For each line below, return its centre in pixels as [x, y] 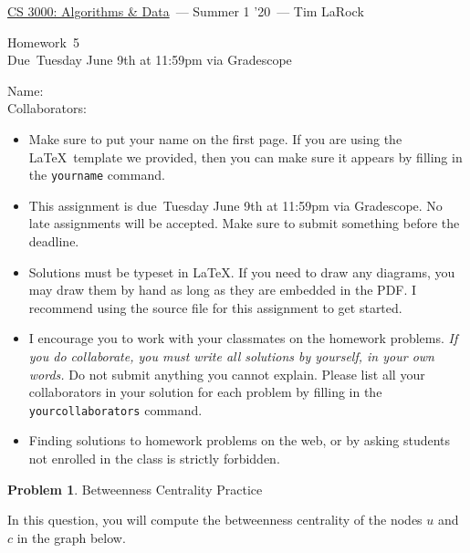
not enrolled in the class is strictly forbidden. [154, 458]
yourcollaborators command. [115, 409]
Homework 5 [43, 42]
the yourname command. [97, 175]
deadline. [54, 241]
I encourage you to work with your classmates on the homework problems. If [243, 338]
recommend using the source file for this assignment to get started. [215, 307]
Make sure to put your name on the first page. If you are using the [215, 138]
